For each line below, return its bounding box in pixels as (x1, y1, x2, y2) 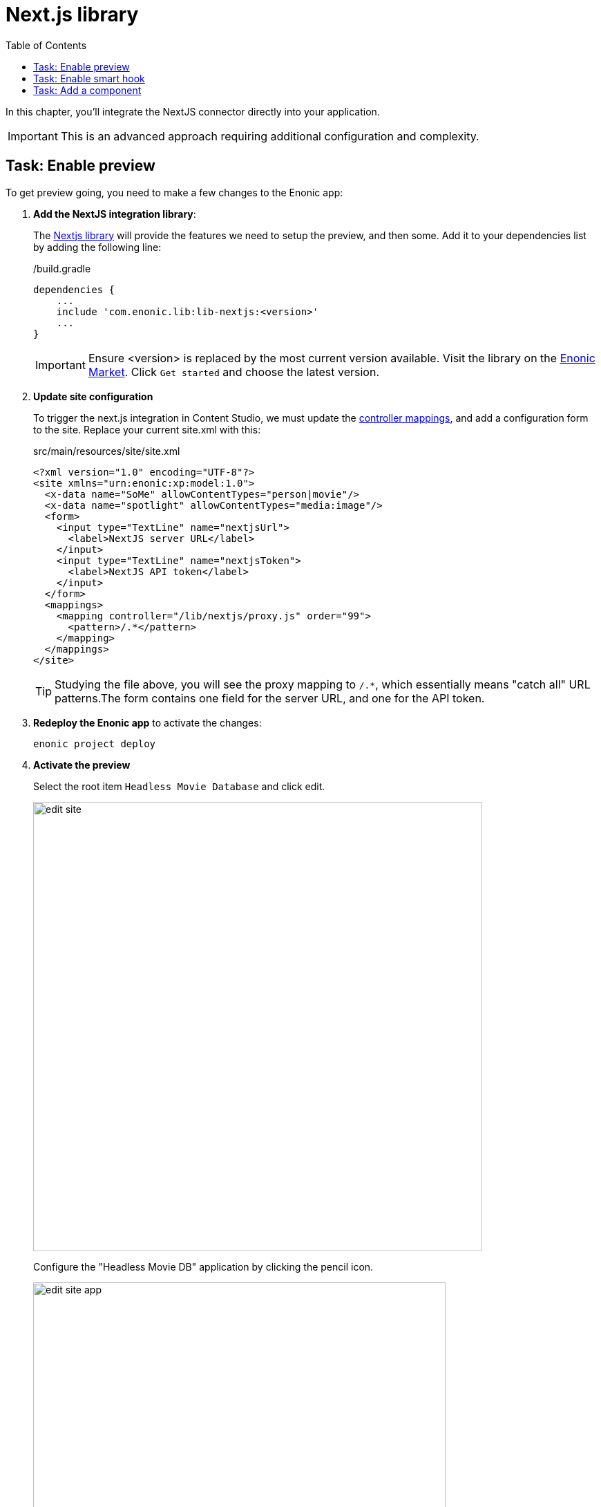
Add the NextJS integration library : (33, 207, 196, 220)
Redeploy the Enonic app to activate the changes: (33, 716, 262, 729)
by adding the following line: (33, 241, 162, 253)
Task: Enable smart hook (33, 72, 145, 84)
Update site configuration (33, 390, 153, 402)
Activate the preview (33, 758, 131, 771)
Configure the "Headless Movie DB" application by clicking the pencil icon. (33, 1260, 374, 1273)
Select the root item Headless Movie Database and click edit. (33, 780, 325, 792)
